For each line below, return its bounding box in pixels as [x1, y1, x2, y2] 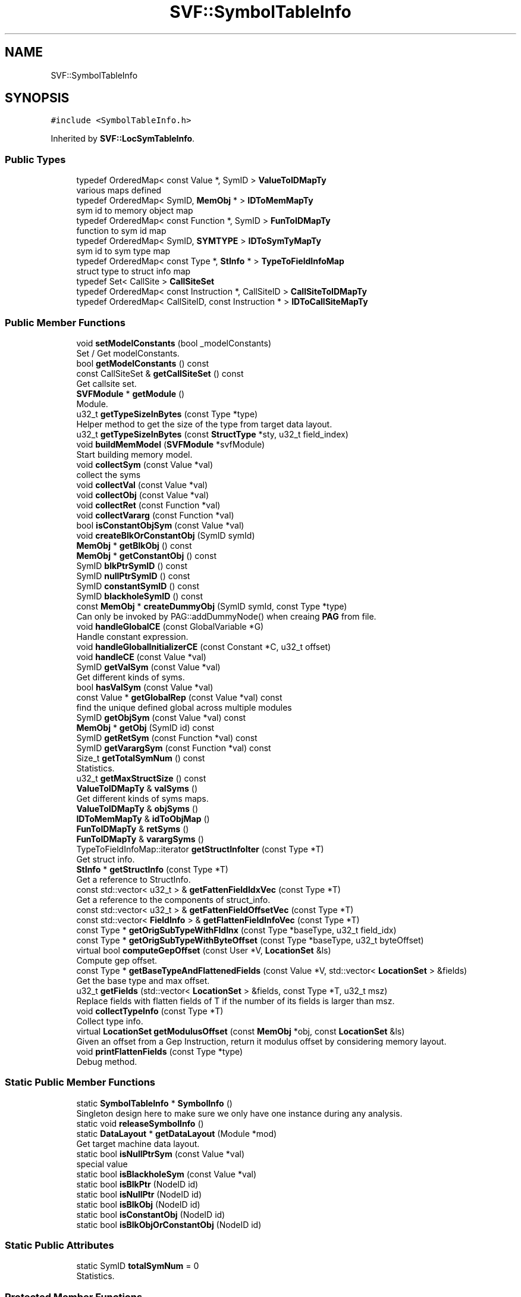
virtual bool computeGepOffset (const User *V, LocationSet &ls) [76, 945, 331, 955]
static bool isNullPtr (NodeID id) [76, 1189, 202, 1199]
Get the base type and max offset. [76, 975, 210, 986]
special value [76, 1158, 128, 1169]
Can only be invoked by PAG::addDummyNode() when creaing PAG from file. [76, 611, 376, 621]
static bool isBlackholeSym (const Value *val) [76, 1168, 257, 1179]
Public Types [5, 153, 66, 165]
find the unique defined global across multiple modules [76, 702, 292, 712]
